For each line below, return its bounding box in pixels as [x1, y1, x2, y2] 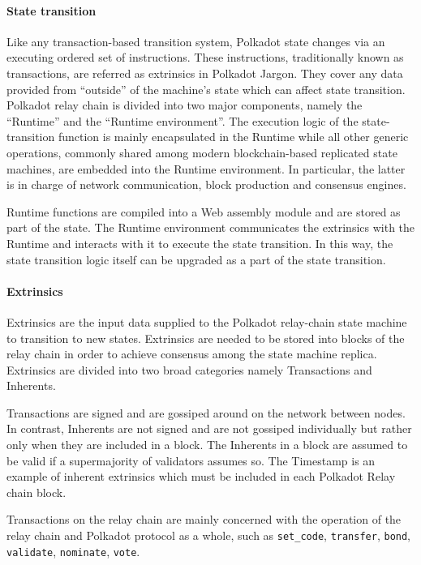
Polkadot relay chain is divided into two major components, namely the [6, 96, 363, 113]
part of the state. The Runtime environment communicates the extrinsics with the [6, 219, 415, 236]
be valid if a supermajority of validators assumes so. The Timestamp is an [6, 452, 376, 469]
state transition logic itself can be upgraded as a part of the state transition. [6, 250, 386, 268]
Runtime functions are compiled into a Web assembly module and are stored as [6, 203, 401, 220]
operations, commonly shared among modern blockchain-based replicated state [6, 143, 397, 161]
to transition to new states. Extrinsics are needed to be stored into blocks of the [6, 329, 405, 346]
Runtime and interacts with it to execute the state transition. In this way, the [6, 234, 393, 251]
